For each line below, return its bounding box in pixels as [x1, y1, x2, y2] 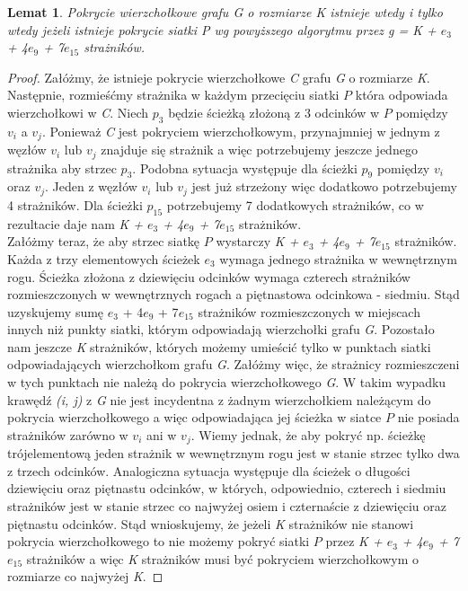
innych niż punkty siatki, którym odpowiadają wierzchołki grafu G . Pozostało [7, 320, 435, 339]
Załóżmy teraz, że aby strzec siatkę [7, 232, 200, 251]
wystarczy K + [216, 232, 299, 251]
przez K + [325, 532, 383, 551]
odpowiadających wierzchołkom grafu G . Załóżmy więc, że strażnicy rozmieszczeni [7, 355, 460, 374]
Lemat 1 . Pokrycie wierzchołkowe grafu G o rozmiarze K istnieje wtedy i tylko [7, 3, 443, 21]
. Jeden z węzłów [45, 177, 137, 196]
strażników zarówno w [7, 425, 128, 444]
